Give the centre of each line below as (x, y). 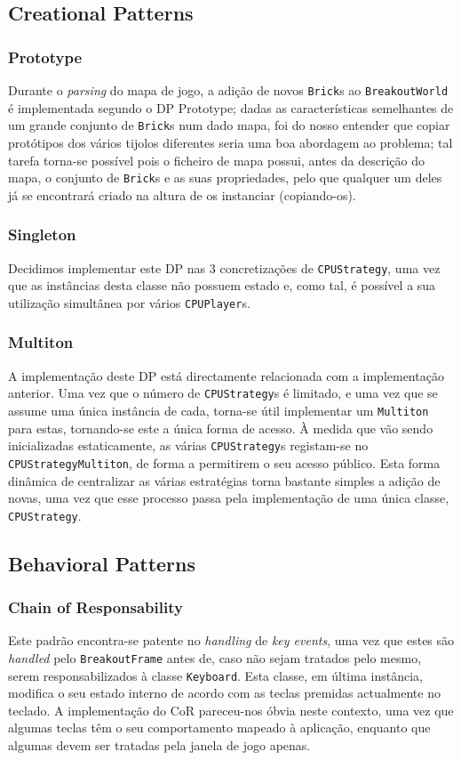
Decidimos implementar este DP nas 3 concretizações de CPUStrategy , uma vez (224, 267)
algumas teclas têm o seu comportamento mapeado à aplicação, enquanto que (219, 728)
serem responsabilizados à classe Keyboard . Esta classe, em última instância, (215, 675)
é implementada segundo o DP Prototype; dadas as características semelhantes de (231, 107)
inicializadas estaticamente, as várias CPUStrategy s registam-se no (188, 445)
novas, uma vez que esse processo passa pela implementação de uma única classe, (229, 498)
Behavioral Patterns (102, 563)
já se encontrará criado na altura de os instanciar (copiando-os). (182, 194)
